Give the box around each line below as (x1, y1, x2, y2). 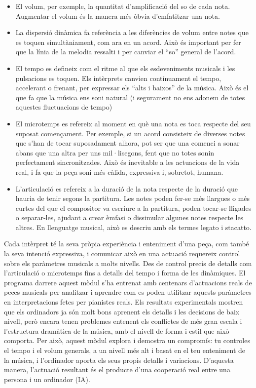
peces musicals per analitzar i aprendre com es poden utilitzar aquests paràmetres (4, 287, 252, 297)
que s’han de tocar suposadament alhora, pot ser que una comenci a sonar (15, 138, 240, 148)
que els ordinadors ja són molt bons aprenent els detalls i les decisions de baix (4, 306, 240, 316)
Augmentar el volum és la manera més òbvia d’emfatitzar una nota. (15, 10, 220, 21)
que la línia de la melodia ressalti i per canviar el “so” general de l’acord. (15, 46, 236, 57)
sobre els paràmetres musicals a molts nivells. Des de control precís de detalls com (4, 258, 252, 268)
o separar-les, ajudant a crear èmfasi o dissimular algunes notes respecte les (15, 212, 244, 223)
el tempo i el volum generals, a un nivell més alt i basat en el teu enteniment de (4, 345, 246, 355)
